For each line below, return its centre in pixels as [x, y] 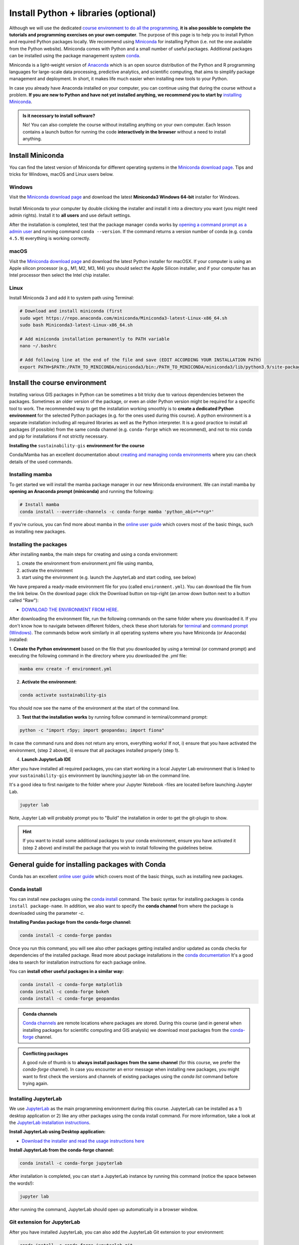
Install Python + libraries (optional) [83, 13]
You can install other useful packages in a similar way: [67, 972]
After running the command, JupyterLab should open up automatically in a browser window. [104, 1209]
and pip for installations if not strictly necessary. [59, 436]
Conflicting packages [45, 1053]
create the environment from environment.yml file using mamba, [88, 563]
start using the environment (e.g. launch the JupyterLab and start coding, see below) [109, 577]
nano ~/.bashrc [38, 346]
